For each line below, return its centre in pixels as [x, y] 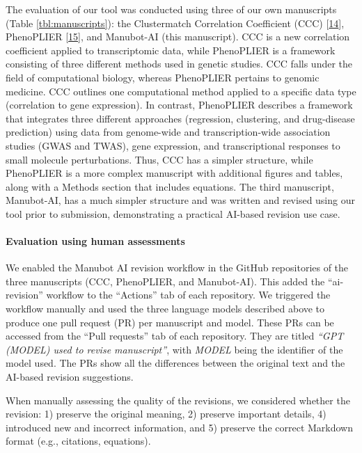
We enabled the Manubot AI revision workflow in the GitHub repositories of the [177, 268]
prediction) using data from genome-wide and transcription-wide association [168, 132]
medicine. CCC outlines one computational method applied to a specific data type [181, 91]
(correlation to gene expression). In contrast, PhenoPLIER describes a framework [179, 105]
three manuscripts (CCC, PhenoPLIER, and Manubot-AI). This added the [165, 281]
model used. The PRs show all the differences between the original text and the [175, 363]
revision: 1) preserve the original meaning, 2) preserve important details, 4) [166, 414]
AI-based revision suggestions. [70, 377]
